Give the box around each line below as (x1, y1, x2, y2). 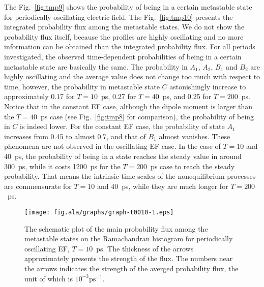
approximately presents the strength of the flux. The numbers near (24, 253, 233, 264)
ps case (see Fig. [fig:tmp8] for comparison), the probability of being (40, 111, 254, 121)
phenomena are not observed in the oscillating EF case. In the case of (4, 141, 221, 151)
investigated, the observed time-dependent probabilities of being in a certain (4, 51, 242, 61)
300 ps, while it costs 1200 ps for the (4, 161, 121, 171)
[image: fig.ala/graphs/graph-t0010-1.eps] (24, 208, 174, 216)
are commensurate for (4, 180, 72, 191)
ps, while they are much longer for (122, 180, 228, 191)
